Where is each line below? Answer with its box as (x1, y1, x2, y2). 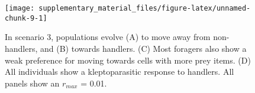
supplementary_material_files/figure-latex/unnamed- (38, 4, 251, 12)
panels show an (5, 77, 60, 89)
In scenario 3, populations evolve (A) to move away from (5, 31, 211, 43)
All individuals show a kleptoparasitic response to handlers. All (5, 65, 234, 78)
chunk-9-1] (5, 14, 47, 22)
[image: (5, 4, 35, 12)
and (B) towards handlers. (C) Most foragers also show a (40, 42, 247, 54)
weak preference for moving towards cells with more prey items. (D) (5, 54, 251, 66)
